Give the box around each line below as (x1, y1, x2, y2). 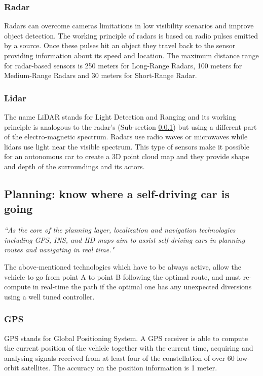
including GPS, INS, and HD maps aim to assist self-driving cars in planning (4, 234, 245, 245)
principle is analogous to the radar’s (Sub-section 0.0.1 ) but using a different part (4, 121, 257, 132)
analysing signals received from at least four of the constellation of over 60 (4, 352, 235, 363)
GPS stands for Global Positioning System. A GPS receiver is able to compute (4, 332, 248, 343)
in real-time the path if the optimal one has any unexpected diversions (32, 281, 252, 292)
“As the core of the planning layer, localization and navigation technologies (4, 224, 236, 235)
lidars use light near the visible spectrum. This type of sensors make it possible (4, 141, 249, 152)
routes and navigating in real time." (4, 244, 115, 255)
